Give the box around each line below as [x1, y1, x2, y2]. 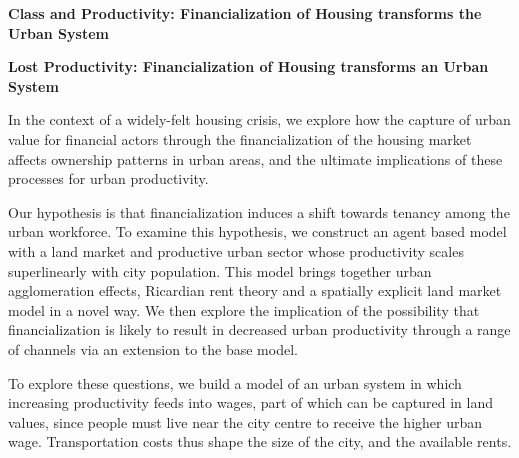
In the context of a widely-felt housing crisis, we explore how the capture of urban [8, 109, 511, 130]
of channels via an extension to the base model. [8, 338, 298, 359]
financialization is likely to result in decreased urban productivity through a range [8, 319, 511, 340]
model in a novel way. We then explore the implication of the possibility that [8, 299, 480, 320]
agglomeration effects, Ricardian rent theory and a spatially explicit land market [8, 280, 502, 301]
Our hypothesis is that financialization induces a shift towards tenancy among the [8, 201, 510, 222]
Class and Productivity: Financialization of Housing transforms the [8, 3, 482, 23]
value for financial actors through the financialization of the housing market [8, 128, 472, 149]
